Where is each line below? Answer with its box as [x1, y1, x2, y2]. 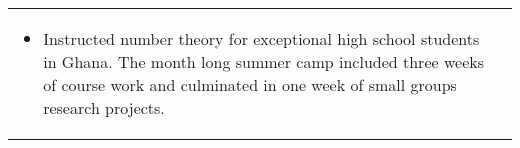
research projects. [43, 96, 165, 119]
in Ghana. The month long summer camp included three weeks [43, 50, 484, 73]
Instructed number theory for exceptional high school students [43, 27, 480, 50]
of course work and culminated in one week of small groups [43, 73, 457, 96]
